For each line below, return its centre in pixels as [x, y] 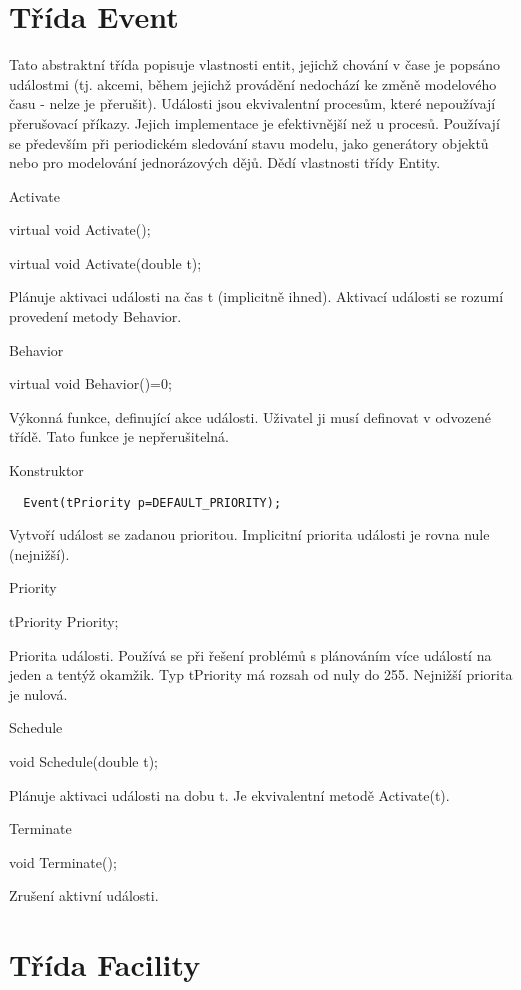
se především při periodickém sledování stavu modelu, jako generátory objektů [249, 142]
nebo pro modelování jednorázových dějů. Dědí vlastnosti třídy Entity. [225, 162]
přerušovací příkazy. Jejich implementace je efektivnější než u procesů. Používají [254, 122]
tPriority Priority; [64, 621]
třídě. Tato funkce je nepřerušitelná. [119, 436]
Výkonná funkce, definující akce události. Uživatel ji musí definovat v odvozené [250, 416]
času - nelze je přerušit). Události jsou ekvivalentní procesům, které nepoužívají [252, 103]
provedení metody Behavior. [95, 316]
